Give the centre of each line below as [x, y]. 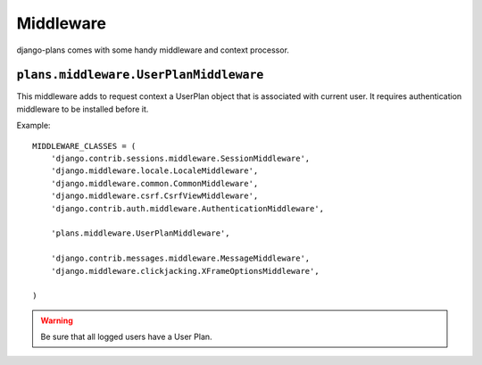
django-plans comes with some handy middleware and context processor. [153, 50]
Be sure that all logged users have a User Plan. [127, 337]
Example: [33, 126]
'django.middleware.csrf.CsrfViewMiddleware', [154, 196]
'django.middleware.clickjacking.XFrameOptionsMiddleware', [185, 271]
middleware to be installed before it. [83, 109]
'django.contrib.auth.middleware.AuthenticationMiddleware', [187, 208]
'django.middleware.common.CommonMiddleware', [154, 183]
